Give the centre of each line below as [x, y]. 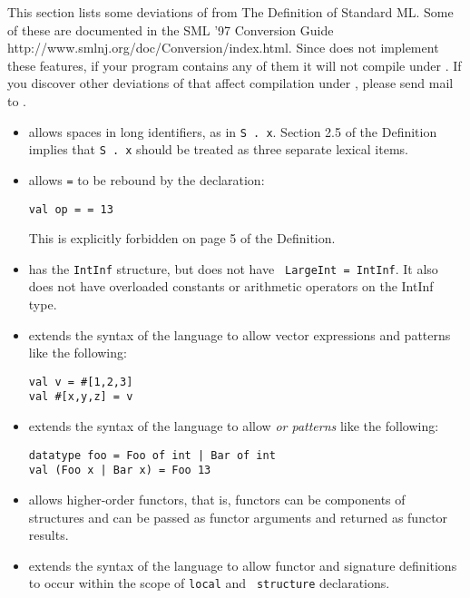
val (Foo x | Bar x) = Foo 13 [120, 471]
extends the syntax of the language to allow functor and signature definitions [243, 565]
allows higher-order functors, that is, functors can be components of [217, 500]
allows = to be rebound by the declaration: [147, 179]
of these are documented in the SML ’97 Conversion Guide [171, 29]
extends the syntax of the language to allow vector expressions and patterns [240, 334]
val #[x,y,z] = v [81, 397]
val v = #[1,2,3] [81, 382]
